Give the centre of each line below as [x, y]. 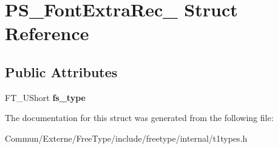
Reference [47, 33]
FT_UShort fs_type [45, 97]
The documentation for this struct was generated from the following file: [139, 118]
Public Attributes [61, 71]
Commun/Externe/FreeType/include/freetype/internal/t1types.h [126, 138]
